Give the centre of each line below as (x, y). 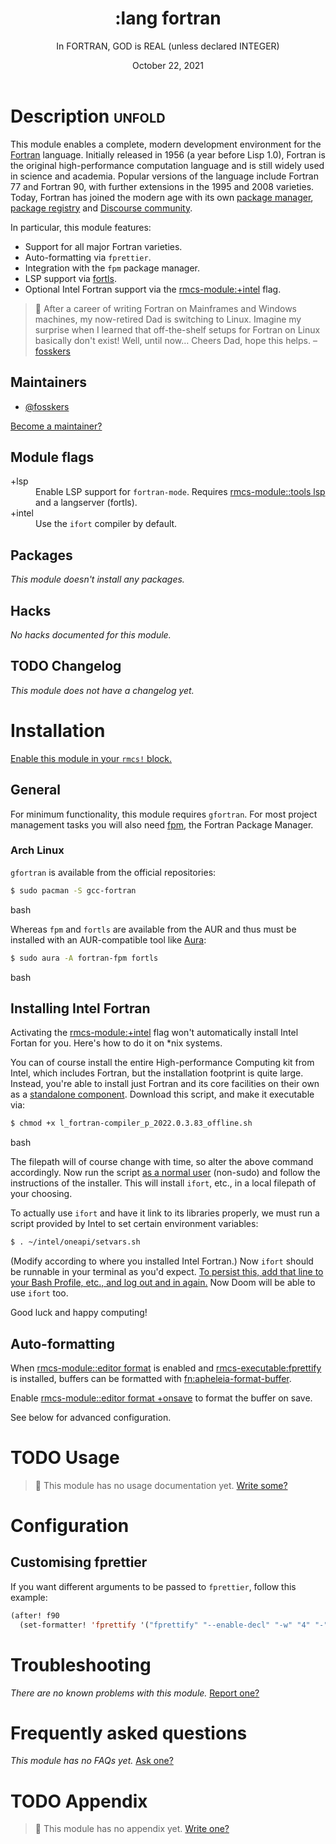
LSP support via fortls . (70, 278)
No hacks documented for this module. (91, 634)
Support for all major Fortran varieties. (103, 246)
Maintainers (49, 382)
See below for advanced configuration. (91, 1417)
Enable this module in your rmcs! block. (91, 758)
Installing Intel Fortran (80, 1008)
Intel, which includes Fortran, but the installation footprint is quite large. (157, 1073)
